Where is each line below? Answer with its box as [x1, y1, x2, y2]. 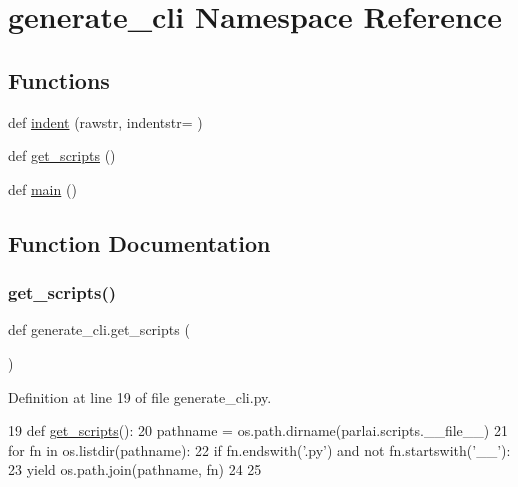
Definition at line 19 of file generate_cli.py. [8, 386, 272, 407]
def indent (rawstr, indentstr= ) [8, 111, 203, 132]
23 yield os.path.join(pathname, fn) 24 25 [8, 459, 262, 480]
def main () [8, 178, 77, 199]
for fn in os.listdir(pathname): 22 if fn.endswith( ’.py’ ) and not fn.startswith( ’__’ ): [8, 439, 511, 460]
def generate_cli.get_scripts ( [8, 319, 190, 340]
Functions [8, 64, 110, 95]
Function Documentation [8, 227, 271, 258]
